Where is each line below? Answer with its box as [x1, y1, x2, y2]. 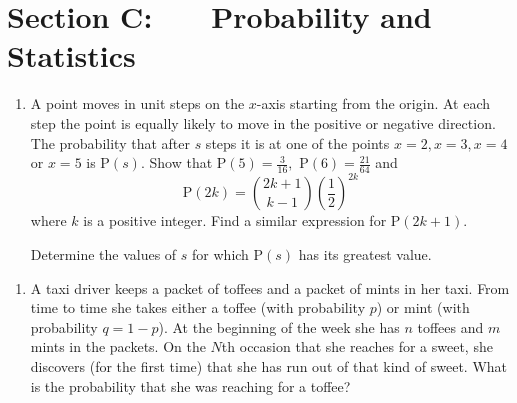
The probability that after [30, 132, 190, 153]
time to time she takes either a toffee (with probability [30, 297, 366, 318]
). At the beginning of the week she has [158, 316, 400, 337]
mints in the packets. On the [30, 336, 206, 357]
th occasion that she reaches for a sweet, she [221, 336, 493, 357]
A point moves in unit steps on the [30, 93, 245, 114]
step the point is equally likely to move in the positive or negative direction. [30, 112, 496, 133]
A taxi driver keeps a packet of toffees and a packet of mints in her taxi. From [30, 277, 510, 298]
